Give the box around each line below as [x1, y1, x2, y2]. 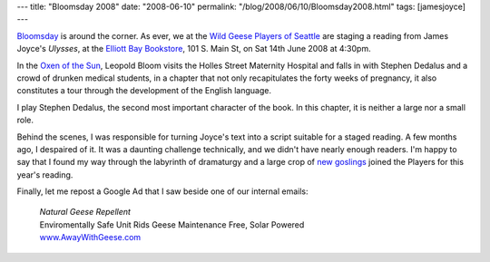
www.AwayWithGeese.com [39, 232, 142, 243]
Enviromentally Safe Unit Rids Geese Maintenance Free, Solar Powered [39, 218, 305, 230]
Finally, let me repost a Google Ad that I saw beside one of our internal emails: [16, 186, 309, 197]
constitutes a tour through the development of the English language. [16, 85, 272, 96]
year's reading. [16, 169, 73, 180]
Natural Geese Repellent [39, 207, 132, 218]
